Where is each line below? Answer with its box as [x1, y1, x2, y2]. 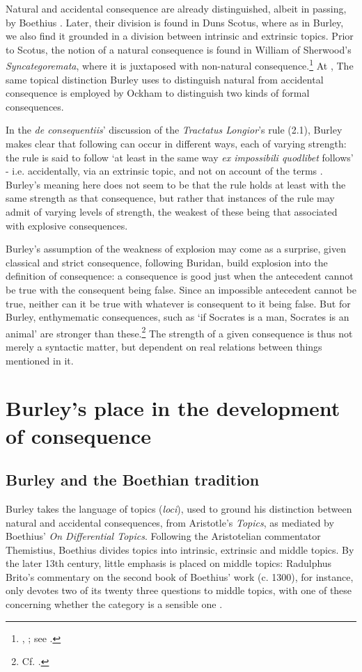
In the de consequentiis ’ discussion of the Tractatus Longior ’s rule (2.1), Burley [6, 122, 343, 137]
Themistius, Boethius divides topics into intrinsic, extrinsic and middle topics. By [6, 542, 354, 557]
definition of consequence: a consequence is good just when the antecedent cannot [6, 269, 354, 283]
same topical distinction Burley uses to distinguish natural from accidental [6, 72, 324, 86]
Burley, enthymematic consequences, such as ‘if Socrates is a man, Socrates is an [6, 310, 349, 324]
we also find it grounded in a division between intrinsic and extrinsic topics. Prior [6, 29, 354, 43]
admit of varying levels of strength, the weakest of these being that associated [6, 204, 338, 218]
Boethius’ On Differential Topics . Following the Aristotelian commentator [6, 529, 321, 543]
